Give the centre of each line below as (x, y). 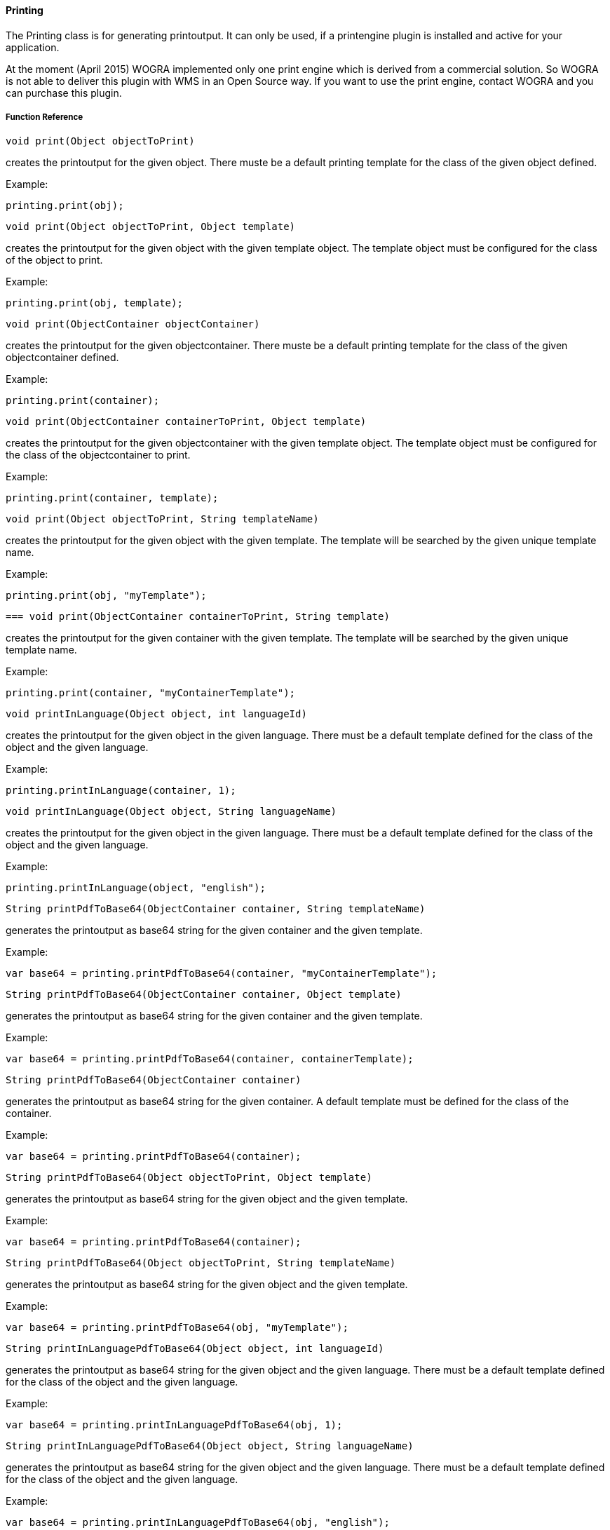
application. (33, 47)
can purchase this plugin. (64, 93)
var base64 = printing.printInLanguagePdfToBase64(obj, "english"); (198, 1523)
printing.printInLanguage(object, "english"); (136, 888)
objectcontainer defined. (62, 358)
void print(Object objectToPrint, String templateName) (162, 519)
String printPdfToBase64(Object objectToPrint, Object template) (189, 1178)
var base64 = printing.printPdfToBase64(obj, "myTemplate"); (177, 1328)
